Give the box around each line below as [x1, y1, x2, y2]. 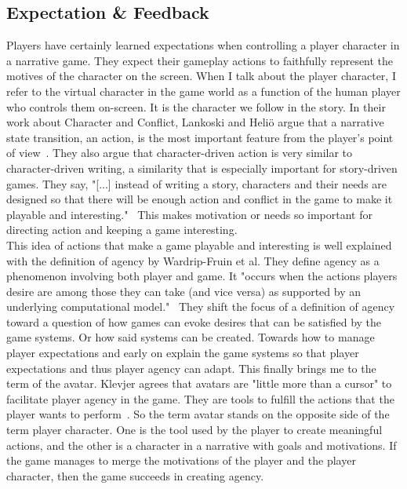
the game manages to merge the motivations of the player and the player [6, 452, 356, 469]
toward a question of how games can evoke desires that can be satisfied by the [6, 313, 382, 330]
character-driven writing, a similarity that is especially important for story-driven [6, 159, 398, 176]
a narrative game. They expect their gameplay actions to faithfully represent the [6, 52, 394, 68]
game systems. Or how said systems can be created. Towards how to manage [6, 329, 375, 345]
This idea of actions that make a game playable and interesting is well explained [6, 236, 392, 253]
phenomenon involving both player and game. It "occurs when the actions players [6, 268, 398, 284]
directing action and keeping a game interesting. [6, 221, 238, 238]
